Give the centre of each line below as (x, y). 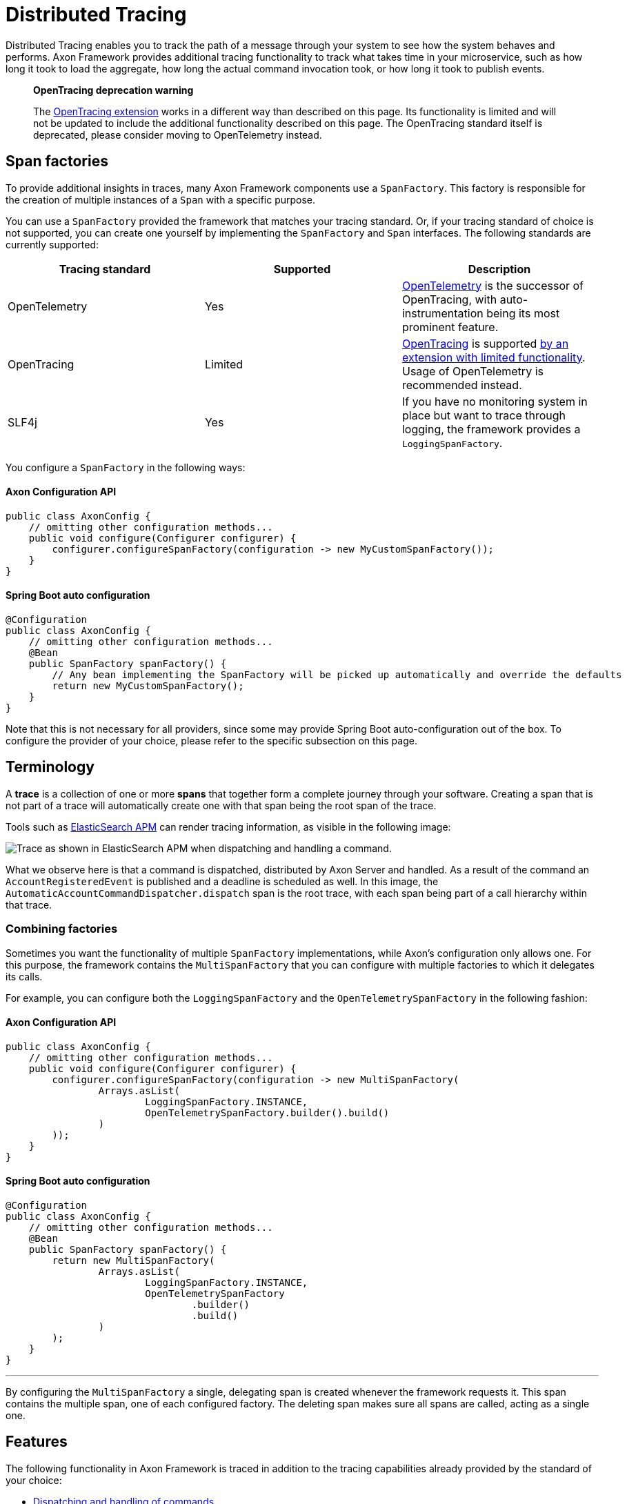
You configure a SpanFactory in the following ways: (126, 467)
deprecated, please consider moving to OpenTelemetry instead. (178, 135)
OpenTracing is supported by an (485, 343)
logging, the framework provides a (491, 429)
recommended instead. (462, 385)
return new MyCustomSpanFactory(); (148, 686)
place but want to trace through (484, 415)
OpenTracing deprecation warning (113, 90)
